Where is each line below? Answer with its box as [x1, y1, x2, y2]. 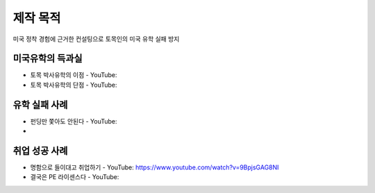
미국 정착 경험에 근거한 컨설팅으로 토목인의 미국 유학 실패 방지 [12, 35, 180, 43]
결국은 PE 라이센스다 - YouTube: [30, 173, 119, 181]
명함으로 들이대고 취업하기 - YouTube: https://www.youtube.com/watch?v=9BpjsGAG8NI [30, 163, 279, 171]
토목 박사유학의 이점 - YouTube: [30, 71, 117, 79]
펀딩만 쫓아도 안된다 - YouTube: [30, 117, 117, 125]
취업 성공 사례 [12, 144, 68, 156]
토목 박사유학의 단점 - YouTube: [30, 81, 117, 89]
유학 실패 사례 [12, 99, 68, 110]
